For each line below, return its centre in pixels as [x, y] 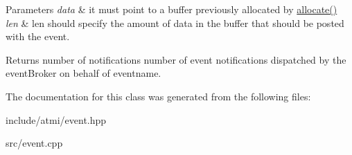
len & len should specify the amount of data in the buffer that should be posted [175, 22]
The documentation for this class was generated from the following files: [158, 96]
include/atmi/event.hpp [56, 119]
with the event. [38, 36]
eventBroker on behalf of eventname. [83, 73]
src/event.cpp [34, 143]
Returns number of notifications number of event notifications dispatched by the [176, 59]
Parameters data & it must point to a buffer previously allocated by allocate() [171, 9]
